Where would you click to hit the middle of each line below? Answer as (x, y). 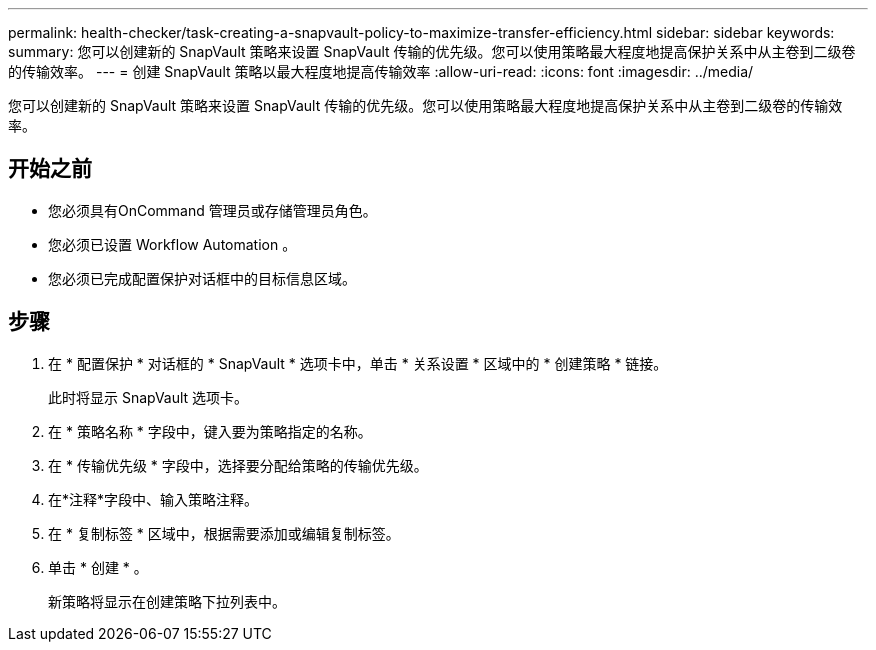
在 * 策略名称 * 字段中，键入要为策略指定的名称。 (210, 431)
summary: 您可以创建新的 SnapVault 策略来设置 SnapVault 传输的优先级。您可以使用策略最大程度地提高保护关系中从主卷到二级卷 (432, 51)
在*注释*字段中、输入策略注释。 (153, 499)
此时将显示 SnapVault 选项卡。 (148, 397)
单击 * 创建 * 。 (98, 567)
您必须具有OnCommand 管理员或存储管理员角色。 (212, 210)
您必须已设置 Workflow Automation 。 (172, 244)
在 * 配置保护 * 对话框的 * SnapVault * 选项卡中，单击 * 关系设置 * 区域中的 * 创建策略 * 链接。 (358, 363)
